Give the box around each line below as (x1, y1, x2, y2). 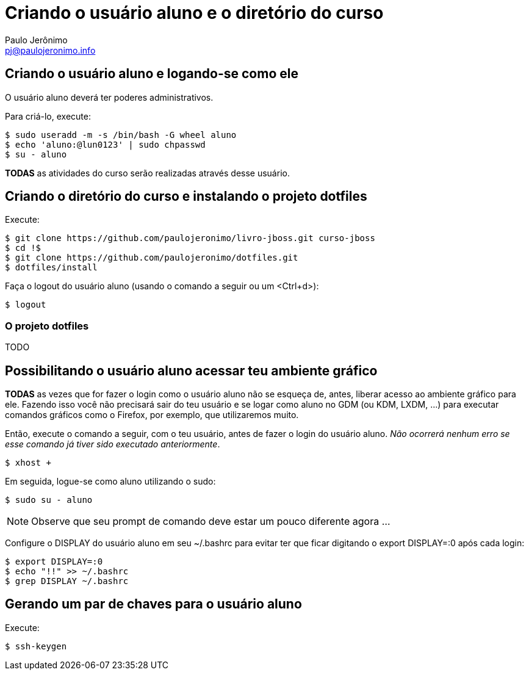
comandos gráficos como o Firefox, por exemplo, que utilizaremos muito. (5, 410, 299, 421)
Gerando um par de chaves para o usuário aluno (5, 596, 302, 612)
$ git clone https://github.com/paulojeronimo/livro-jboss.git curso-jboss (5, 233, 375, 244)
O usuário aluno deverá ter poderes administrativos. (5, 92, 214, 103)
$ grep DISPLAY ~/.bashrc (5, 576, 129, 587)
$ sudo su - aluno (5, 495, 93, 505)
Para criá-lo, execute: (5, 110, 91, 121)
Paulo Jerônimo (5, 34, 68, 45)
